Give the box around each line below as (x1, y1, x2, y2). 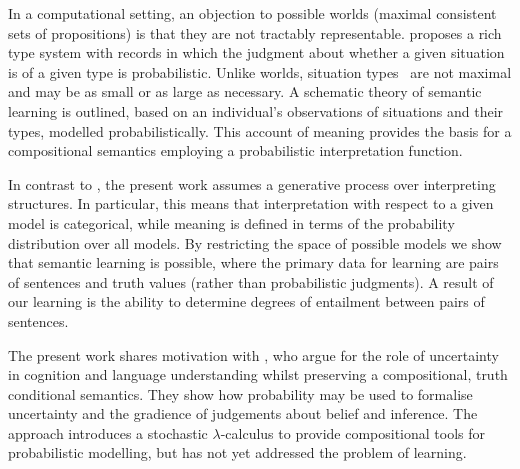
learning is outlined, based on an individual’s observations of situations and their (8, 100, 504, 121)
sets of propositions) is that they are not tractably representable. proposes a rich (8, 22, 502, 43)
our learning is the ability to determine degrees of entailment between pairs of (8, 291, 485, 312)
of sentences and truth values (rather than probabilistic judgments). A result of (8, 271, 494, 292)
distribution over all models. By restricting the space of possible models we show (8, 232, 502, 253)
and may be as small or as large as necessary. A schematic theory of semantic (8, 81, 482, 102)
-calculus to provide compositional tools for (220, 422, 486, 443)
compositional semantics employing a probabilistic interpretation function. (8, 140, 463, 161)
